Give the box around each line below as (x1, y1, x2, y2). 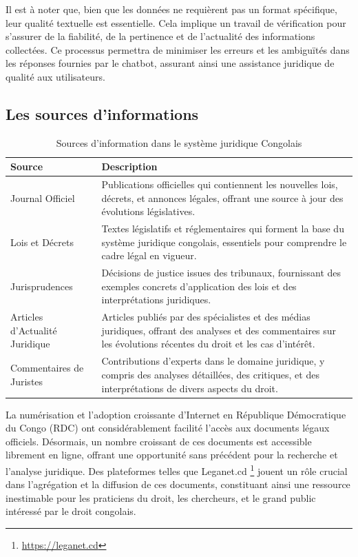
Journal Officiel (10, 190, 75, 205)
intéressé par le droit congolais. (6, 504, 136, 518)
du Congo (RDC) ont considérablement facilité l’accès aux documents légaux (6, 421, 330, 435)
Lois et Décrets (10, 234, 74, 249)
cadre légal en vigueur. (101, 248, 197, 263)
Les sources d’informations (6, 103, 199, 124)
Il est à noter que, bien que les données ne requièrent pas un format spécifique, (6, 2, 337, 16)
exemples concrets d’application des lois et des (101, 278, 297, 293)
